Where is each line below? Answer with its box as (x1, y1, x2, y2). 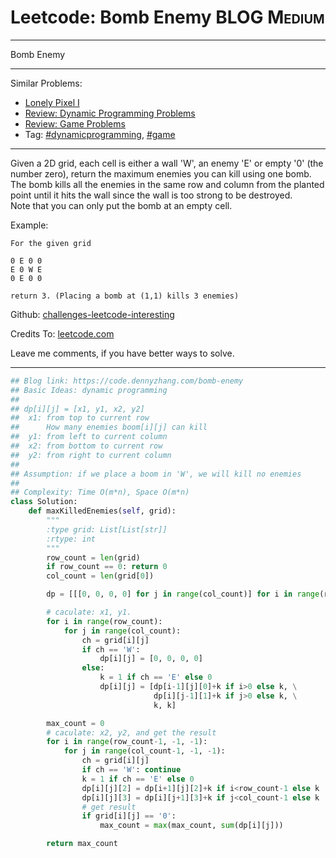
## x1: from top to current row (10, 413, 150, 423)
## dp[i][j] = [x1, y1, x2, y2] (10, 404, 145, 414)
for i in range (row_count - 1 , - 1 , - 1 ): (46, 737, 208, 747)
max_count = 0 (46, 718, 105, 728)
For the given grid (10, 238, 92, 248)
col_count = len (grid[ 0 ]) (46, 571, 155, 581)
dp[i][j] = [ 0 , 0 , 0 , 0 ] (99, 654, 203, 664)
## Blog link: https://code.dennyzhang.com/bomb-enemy (10, 376, 244, 386)
